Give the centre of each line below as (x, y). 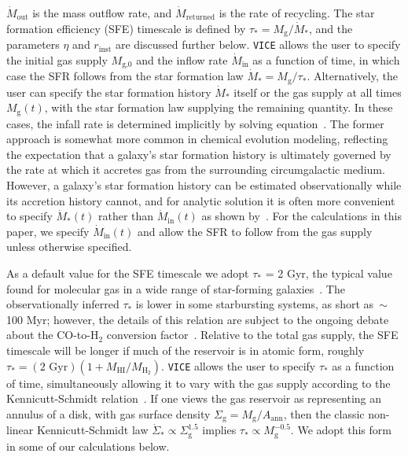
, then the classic (324, 413)
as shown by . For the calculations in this (301, 216)
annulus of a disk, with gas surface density (108, 413)
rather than (126, 216)
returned (200, 18)
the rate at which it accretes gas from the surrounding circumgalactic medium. (196, 170)
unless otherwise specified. (69, 247)
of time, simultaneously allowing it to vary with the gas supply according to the (198, 383)
